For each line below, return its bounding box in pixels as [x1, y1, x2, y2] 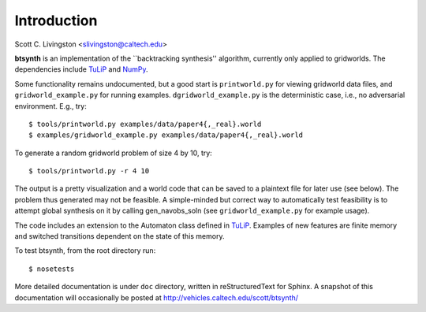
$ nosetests [28, 264, 75, 273]
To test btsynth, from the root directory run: [14, 246, 156, 255]
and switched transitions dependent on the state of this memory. [14, 232, 225, 241]
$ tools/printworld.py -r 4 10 [28, 166, 150, 176]
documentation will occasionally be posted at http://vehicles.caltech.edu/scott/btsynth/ [14, 292, 299, 303]
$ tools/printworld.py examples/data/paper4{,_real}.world [28, 119, 262, 128]
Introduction [14, 12, 98, 29]
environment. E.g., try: [14, 101, 87, 110]
